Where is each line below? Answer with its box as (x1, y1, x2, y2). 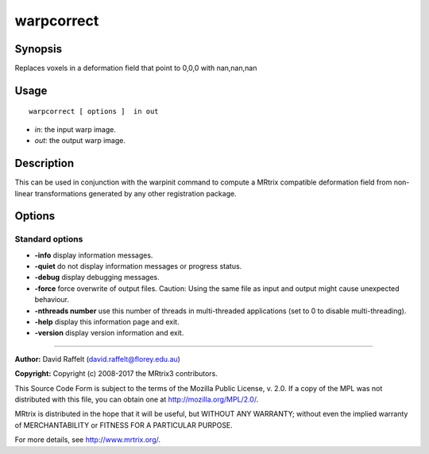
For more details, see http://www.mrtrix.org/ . (14, 435, 161, 444)
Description (14, 157, 75, 170)
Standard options (14, 234, 83, 245)
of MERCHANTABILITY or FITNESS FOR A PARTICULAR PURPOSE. (14, 420, 234, 429)
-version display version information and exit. (34, 328, 184, 338)
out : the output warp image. (34, 136, 126, 146)
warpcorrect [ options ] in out (29, 107, 159, 116)
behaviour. (34, 295, 70, 305)
